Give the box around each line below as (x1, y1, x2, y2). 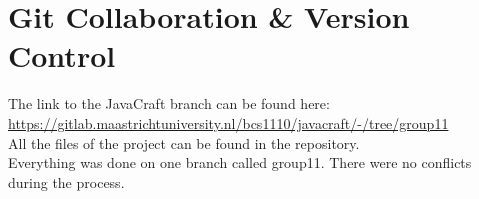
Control (8, 35, 116, 76)
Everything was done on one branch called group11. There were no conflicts (8, 152, 472, 173)
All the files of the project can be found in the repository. (8, 132, 360, 153)
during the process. (8, 171, 125, 192)
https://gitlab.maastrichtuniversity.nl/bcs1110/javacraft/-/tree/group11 (8, 112, 449, 133)
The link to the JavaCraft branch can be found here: (8, 93, 330, 114)
